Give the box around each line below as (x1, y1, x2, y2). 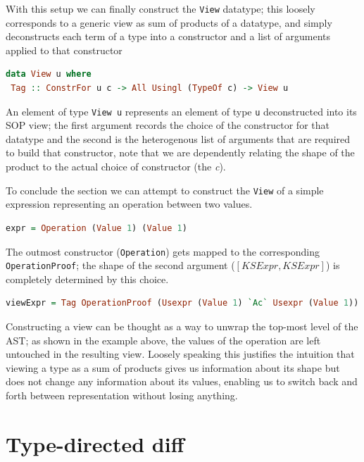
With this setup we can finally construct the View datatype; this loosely (6, 1, 315, 15)
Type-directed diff (6, 429, 184, 458)
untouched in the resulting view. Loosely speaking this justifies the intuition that (6, 346, 355, 361)
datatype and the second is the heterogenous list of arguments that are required (6, 131, 351, 146)
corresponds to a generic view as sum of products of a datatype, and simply (6, 15, 332, 30)
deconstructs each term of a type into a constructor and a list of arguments (6, 29, 330, 44)
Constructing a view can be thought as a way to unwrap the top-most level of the (6, 319, 358, 333)
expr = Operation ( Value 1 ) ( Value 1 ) (6, 223, 187, 233)
